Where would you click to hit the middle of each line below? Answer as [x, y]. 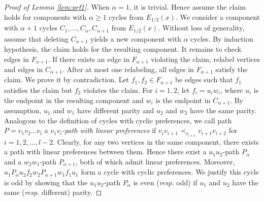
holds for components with [45, 16]
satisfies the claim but [38, 90]
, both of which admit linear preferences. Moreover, [155, 161]
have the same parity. [223, 110]
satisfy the [232, 69]
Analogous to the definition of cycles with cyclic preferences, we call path [118, 120]
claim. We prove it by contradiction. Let [67, 79]
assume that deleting [36, 38]
